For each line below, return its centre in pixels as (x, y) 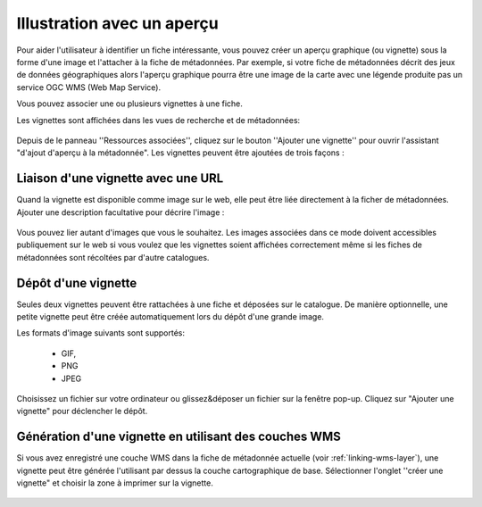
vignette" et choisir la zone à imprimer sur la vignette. (115, 483)
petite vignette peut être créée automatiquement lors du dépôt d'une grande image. (170, 317)
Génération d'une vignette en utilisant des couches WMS (179, 437)
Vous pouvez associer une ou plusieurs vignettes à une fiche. (129, 104)
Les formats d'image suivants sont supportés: (100, 333)
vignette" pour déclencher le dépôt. (82, 411)
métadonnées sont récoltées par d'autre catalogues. (113, 257)
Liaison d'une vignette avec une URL (120, 179)
